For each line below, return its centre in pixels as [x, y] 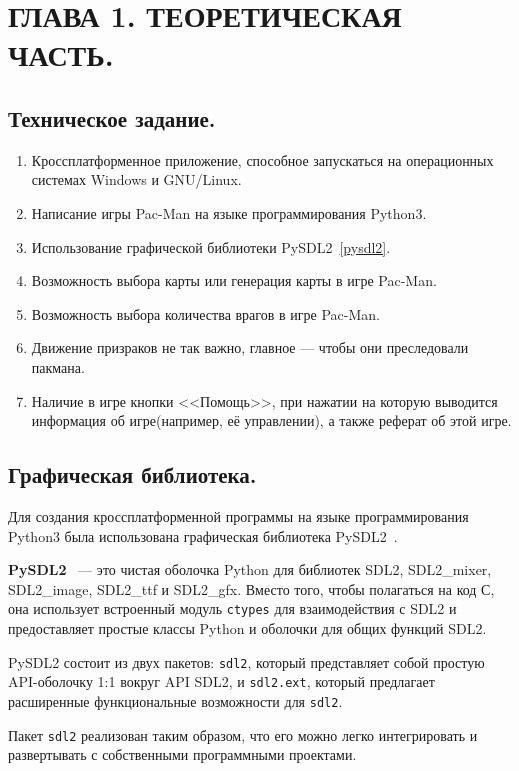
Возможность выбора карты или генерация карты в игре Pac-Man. [234, 280]
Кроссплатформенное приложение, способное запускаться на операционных [262, 159]
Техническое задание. [112, 117]
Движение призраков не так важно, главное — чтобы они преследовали [250, 347]
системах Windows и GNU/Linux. [136, 179]
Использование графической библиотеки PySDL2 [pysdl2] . [211, 246]
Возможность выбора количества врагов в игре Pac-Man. [205, 313]
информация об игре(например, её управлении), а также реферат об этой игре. [271, 420]
